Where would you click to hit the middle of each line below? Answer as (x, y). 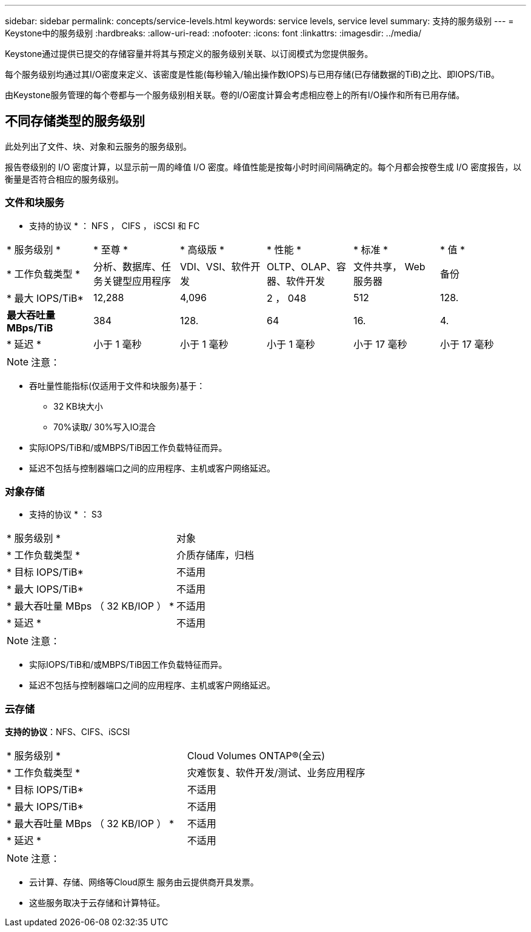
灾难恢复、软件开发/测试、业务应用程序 (276, 773)
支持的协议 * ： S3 (66, 514)
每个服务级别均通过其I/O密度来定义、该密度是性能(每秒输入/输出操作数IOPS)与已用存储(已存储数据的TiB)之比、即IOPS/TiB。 (252, 74)
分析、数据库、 (127, 266)
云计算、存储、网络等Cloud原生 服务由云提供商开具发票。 (144, 882)
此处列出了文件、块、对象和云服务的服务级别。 (98, 146)
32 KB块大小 (78, 406)
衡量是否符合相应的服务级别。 (64, 179)
